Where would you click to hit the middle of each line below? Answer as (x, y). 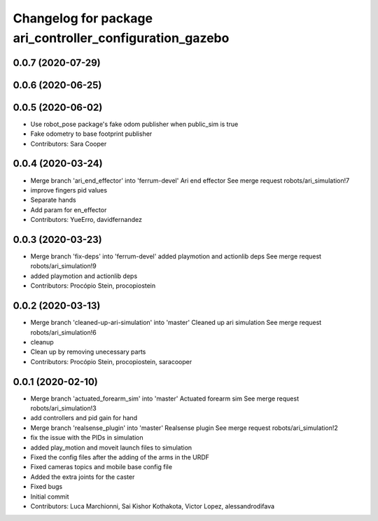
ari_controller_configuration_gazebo (121, 38)
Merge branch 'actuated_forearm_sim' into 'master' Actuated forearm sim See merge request (165, 398)
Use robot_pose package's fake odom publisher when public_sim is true (134, 124)
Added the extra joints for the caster (83, 477)
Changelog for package (83, 18)
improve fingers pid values (69, 190)
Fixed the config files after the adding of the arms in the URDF (120, 457)
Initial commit (50, 496)
